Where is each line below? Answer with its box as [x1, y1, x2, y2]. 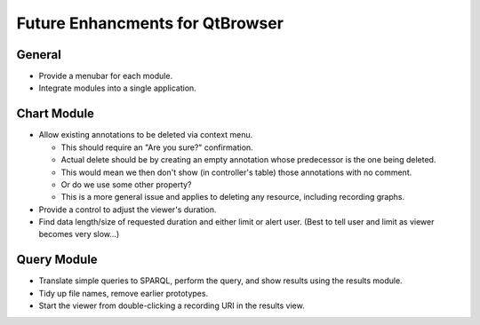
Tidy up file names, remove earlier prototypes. [38, 288, 209, 298]
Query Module [16, 252, 98, 267]
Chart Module [16, 107, 95, 122]
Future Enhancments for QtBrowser [16, 13, 284, 33]
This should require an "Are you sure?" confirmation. [60, 142, 253, 153]
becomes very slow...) [38, 229, 120, 240]
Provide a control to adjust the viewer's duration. [38, 204, 217, 215]
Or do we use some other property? [60, 178, 192, 190]
